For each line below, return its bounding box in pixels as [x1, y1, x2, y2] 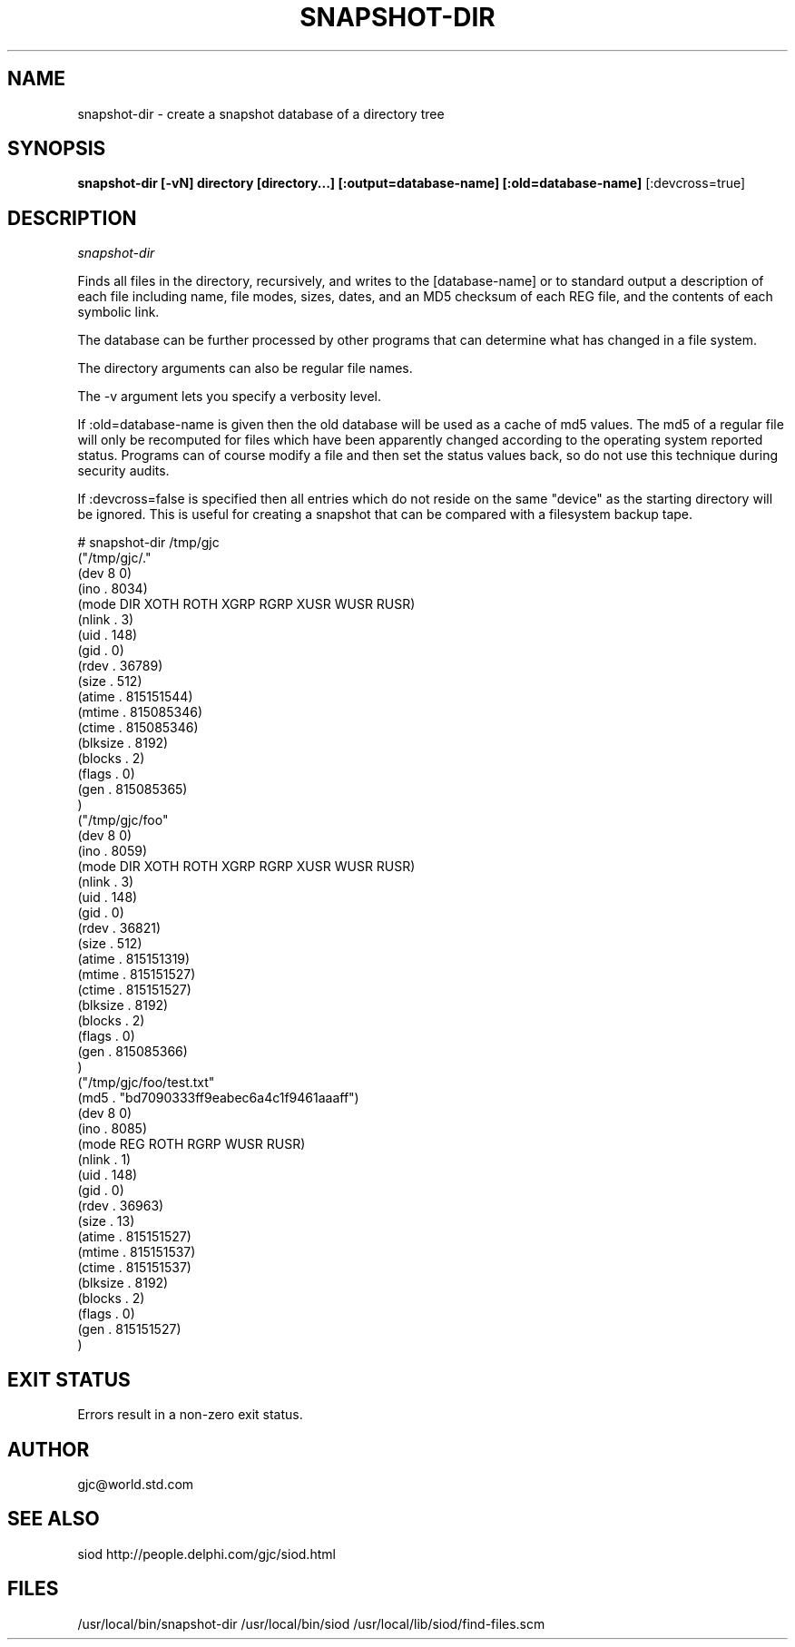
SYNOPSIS [7, 137, 106, 161]
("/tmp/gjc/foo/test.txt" [77, 1074, 215, 1091]
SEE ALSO [7, 1507, 100, 1531]
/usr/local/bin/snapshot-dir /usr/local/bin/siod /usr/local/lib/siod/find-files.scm [77, 1615, 545, 1632]
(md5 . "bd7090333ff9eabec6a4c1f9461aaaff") [77, 1090, 359, 1106]
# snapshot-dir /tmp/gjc [77, 534, 220, 551]
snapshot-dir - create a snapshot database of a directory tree [77, 105, 445, 122]
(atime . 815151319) [77, 951, 191, 967]
